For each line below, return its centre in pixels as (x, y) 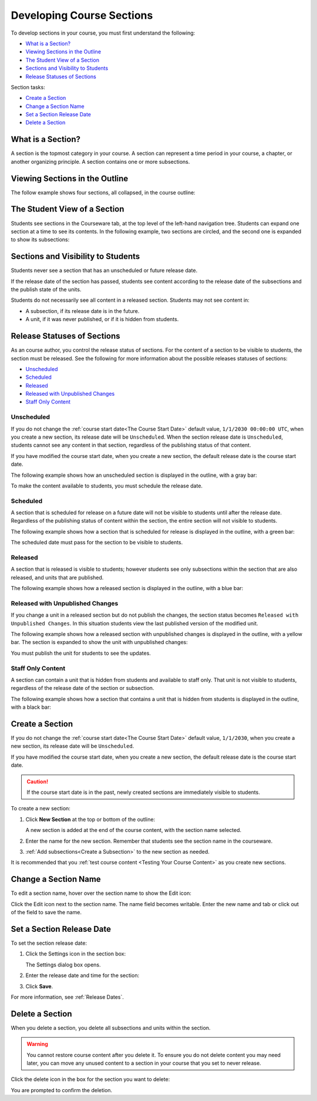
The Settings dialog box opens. (63, 964)
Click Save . (39, 986)
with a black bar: (31, 707)
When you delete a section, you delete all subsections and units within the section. (111, 1028)
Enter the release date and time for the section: (82, 975)
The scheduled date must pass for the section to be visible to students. (97, 543)
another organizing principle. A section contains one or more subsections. (100, 161)
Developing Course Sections (82, 15)
